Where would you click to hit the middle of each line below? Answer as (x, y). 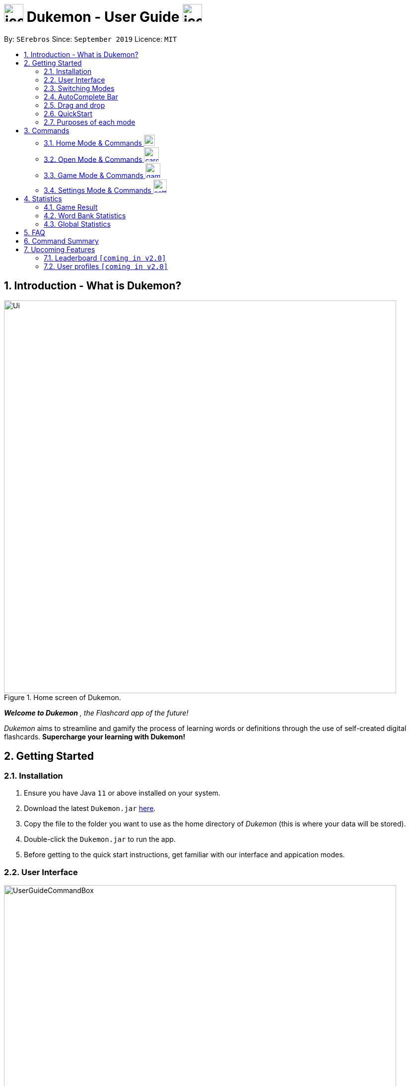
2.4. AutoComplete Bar (81, 96)
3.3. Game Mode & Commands (94, 176)
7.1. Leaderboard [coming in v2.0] (105, 258)
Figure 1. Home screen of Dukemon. (63, 698)
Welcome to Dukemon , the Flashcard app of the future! (96, 713)
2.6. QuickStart (68, 113)
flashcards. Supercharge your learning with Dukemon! (95, 737)
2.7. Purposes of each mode (90, 122)
